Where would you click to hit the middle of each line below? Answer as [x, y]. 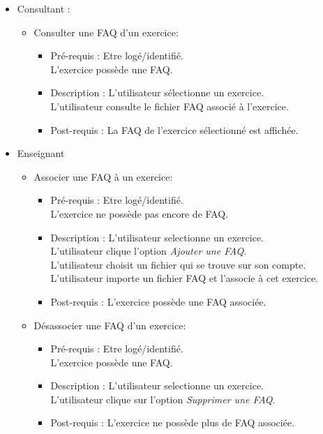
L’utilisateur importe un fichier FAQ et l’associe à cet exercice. [185, 278]
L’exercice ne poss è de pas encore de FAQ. [139, 213]
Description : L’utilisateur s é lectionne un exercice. [157, 92]
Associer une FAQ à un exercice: [103, 176]
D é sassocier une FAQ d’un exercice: [110, 325]
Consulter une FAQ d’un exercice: [106, 32]
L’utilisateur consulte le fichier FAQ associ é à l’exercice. [170, 106]
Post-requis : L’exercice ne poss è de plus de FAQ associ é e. [172, 422]
